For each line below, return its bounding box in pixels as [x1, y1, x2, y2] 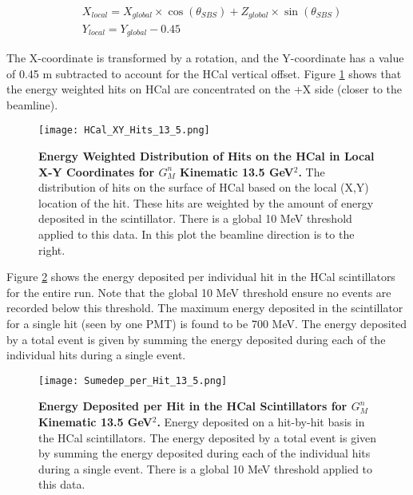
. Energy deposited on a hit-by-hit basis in [157, 413, 365, 430]
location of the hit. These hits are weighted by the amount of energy [38, 194, 374, 211]
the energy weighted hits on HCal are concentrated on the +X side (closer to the [6, 81, 402, 97]
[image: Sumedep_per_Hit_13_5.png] [38, 374, 228, 386]
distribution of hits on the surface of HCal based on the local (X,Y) [38, 179, 369, 196]
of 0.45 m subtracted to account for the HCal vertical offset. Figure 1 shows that [6, 65, 402, 81]
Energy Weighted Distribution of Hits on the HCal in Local [38, 148, 375, 164]
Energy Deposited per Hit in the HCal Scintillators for [38, 398, 347, 414]
